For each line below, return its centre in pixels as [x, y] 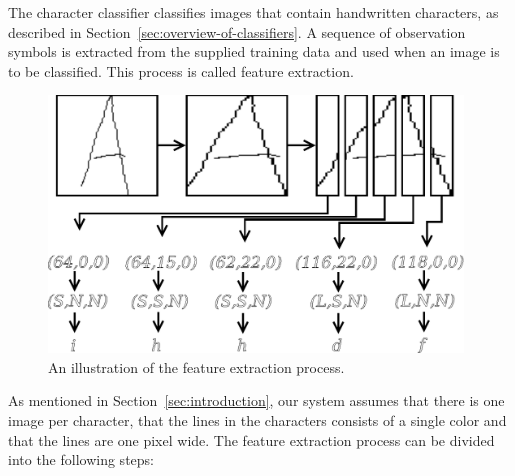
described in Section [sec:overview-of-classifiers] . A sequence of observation [237, 31]
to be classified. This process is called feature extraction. [181, 70]
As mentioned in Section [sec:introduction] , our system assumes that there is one [256, 400]
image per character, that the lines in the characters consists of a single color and [257, 419]
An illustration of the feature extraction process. [196, 366]
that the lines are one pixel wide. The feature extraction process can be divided [251, 439]
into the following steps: [81, 459]
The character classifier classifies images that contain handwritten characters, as [253, 12]
